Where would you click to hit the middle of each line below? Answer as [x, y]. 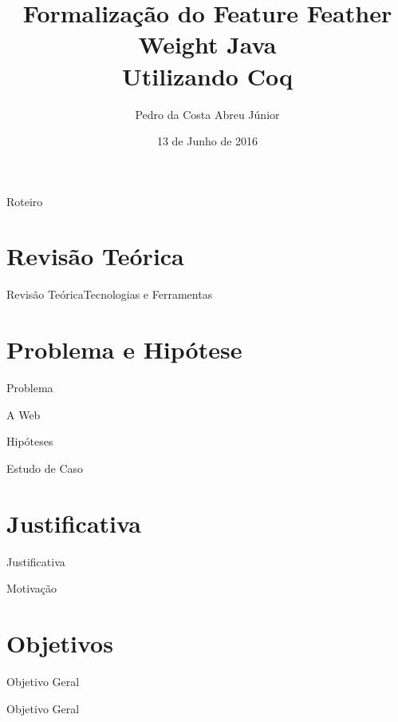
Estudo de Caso [45, 468]
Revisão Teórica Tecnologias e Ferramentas [110, 294]
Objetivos [60, 643]
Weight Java [207, 44]
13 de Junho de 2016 [207, 141]
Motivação [32, 588]
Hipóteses [30, 441]
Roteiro [25, 201]
